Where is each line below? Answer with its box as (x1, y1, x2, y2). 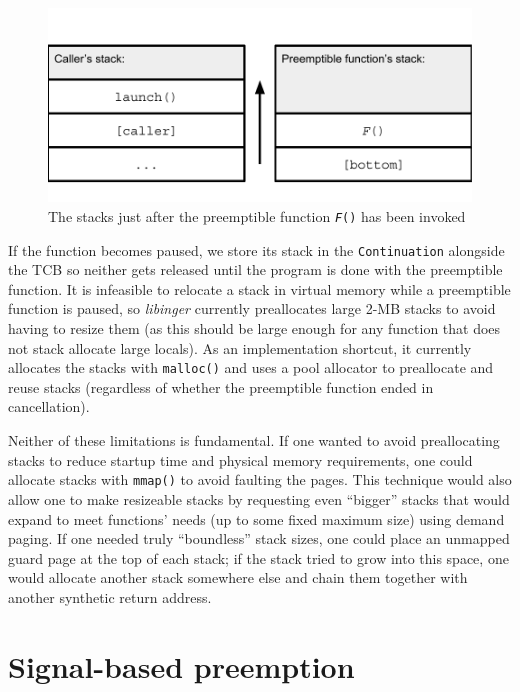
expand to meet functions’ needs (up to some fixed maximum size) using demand (8, 508, 505, 529)
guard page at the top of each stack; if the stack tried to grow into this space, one (8, 547, 509, 568)
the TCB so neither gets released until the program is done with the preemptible (8, 259, 503, 280)
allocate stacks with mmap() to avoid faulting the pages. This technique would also (8, 469, 512, 490)
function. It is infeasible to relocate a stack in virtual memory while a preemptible (8, 278, 511, 299)
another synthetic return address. (8, 586, 212, 607)
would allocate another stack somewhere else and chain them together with (8, 567, 468, 588)
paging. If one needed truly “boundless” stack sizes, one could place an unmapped (8, 528, 510, 549)
